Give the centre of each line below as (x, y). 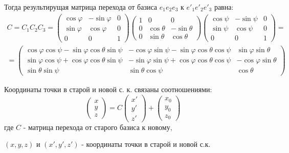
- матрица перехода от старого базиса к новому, (98, 127)
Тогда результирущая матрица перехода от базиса (81, 7)
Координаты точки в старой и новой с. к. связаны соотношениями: (108, 89)
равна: (224, 7)
